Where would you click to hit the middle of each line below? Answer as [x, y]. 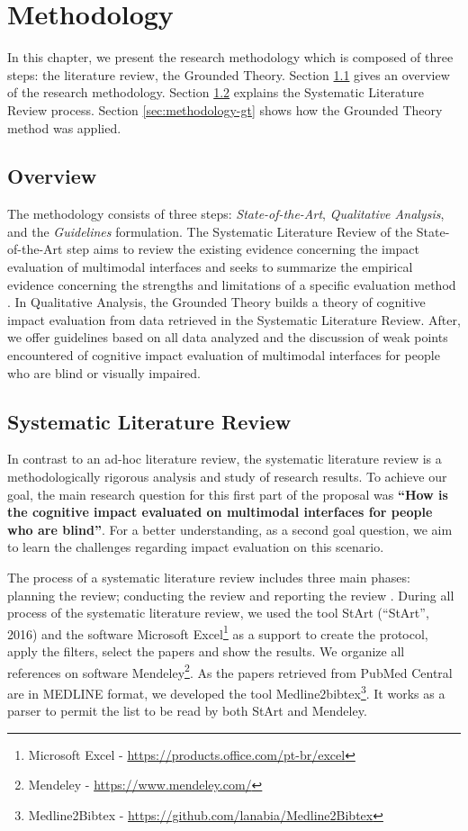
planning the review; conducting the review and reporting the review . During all [231, 595]
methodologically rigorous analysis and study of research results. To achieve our [227, 477]
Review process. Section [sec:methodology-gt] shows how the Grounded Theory [225, 109]
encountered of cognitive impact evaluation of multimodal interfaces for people [224, 355]
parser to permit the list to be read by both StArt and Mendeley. [187, 711]
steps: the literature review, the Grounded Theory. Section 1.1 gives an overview [229, 74]
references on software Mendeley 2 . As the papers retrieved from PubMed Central [230, 671]
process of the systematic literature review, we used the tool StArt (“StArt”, [218, 613]
